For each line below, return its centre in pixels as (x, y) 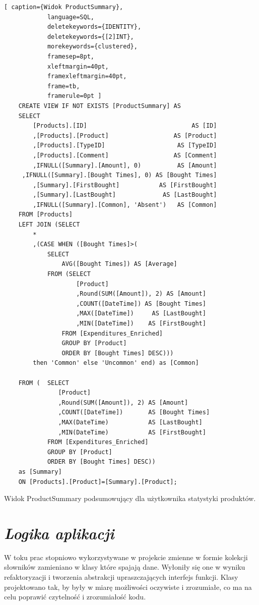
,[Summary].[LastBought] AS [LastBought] (125, 195)
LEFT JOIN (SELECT (49, 225)
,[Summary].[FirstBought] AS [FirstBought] (125, 185)
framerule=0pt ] (74, 96)
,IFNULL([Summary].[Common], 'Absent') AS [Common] (125, 205)
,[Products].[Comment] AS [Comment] (125, 155)
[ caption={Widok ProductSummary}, (64, 7)
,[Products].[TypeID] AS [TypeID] (125, 146)
